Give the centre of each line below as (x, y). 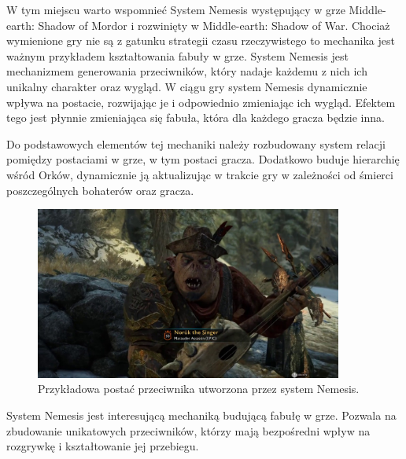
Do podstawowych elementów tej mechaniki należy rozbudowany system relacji (196, 143)
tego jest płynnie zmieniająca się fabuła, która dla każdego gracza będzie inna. (196, 118)
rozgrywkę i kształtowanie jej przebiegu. (103, 446)
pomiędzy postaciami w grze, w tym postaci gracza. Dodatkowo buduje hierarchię (203, 159)
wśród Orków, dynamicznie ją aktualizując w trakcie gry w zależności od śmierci (200, 174)
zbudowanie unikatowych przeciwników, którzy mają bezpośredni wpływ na (188, 430)
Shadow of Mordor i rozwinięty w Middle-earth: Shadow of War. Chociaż (214, 25)
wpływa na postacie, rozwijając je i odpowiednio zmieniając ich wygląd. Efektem (201, 102)
